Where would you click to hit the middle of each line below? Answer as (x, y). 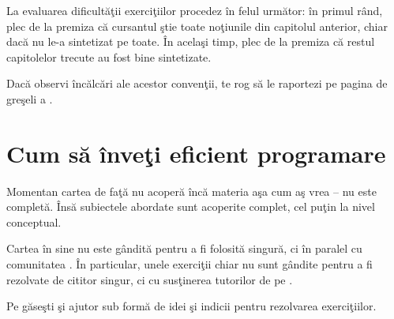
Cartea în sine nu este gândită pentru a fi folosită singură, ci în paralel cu (184, 248)
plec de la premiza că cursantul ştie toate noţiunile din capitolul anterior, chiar (197, 26)
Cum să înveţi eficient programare (196, 153)
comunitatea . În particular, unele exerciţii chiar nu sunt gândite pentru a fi (189, 264)
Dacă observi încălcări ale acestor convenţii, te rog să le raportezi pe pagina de (197, 83)
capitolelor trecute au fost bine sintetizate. (109, 56)
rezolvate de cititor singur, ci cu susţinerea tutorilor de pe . (150, 279)
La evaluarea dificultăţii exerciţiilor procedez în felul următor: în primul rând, (195, 10)
